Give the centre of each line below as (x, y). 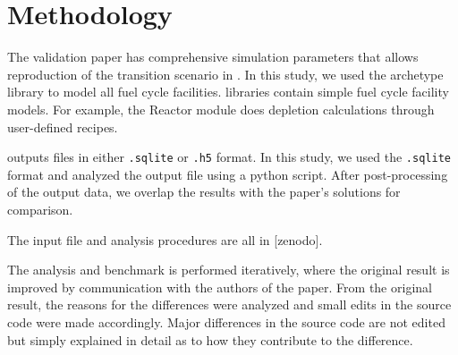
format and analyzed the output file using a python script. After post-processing (228, 174)
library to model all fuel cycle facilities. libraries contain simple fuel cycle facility (228, 92)
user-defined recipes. (63, 127)
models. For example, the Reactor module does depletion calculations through (221, 109)
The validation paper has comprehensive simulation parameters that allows (213, 57)
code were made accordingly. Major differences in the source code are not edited (226, 321)
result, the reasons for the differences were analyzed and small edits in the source (229, 304)
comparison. (40, 209)
